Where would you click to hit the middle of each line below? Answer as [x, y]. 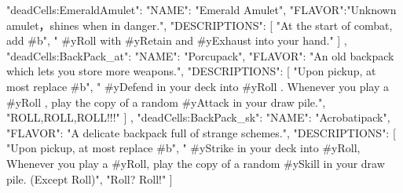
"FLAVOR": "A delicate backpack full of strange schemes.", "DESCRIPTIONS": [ [201, 132]
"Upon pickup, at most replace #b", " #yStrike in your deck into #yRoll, [183, 148]
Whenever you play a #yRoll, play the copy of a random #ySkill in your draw [196, 163]
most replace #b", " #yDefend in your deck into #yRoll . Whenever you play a [198, 86]
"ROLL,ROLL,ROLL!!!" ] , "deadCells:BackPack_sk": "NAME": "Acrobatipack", [198, 117]
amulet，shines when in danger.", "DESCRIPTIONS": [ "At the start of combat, [200, 25]
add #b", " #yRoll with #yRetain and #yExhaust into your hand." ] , [177, 40]
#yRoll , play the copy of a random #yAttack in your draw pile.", [166, 102]
